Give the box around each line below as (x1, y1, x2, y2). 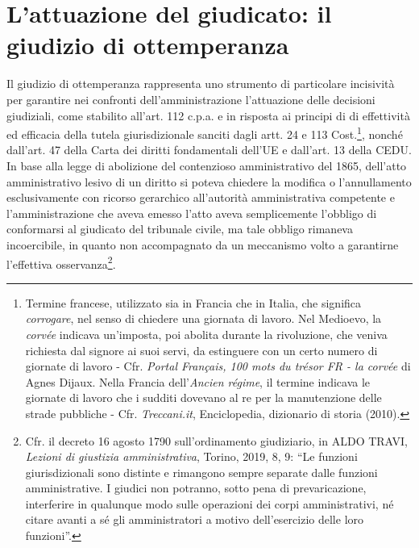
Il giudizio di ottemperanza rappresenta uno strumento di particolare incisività (6, 75, 395, 92)
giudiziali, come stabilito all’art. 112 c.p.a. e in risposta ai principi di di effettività (6, 107, 410, 123)
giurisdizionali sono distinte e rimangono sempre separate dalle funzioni (25, 463, 378, 480)
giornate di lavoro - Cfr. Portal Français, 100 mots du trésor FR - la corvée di (25, 358, 411, 374)
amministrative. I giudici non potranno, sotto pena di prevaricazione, (25, 479, 367, 496)
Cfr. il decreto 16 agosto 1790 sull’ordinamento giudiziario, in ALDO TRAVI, (25, 432, 408, 449)
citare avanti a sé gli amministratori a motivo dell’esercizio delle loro (25, 511, 364, 528)
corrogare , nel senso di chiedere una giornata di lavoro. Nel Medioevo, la (25, 310, 382, 327)
